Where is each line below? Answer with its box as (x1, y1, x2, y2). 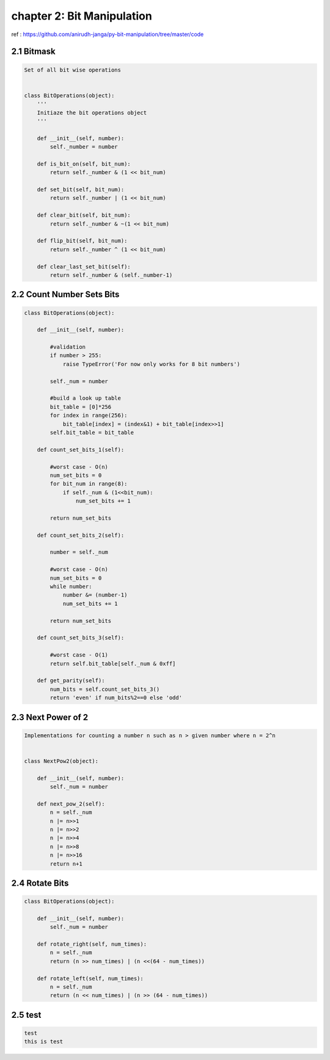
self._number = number (50, 144, 119, 150)
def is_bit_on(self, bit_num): (37, 160, 131, 167)
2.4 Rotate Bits (11, 878, 69, 888)
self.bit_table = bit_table (50, 429, 134, 436)
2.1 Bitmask (11, 46, 56, 57)
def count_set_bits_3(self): (37, 635, 125, 641)
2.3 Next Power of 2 (11, 712, 89, 723)
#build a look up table (50, 395, 122, 402)
